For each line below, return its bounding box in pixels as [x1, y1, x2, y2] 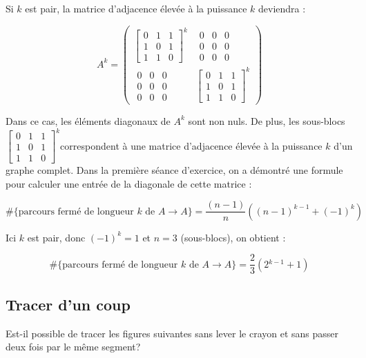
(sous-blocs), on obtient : [180, 230, 286, 244]
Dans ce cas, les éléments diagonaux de [6, 113, 171, 128]
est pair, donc [27, 230, 86, 244]
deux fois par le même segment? [6, 339, 141, 354]
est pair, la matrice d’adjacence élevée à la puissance [25, 1, 247, 15]
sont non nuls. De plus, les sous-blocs [188, 113, 345, 128]
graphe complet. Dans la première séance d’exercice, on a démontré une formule [6, 163, 343, 177]
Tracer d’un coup [6, 293, 131, 315]
